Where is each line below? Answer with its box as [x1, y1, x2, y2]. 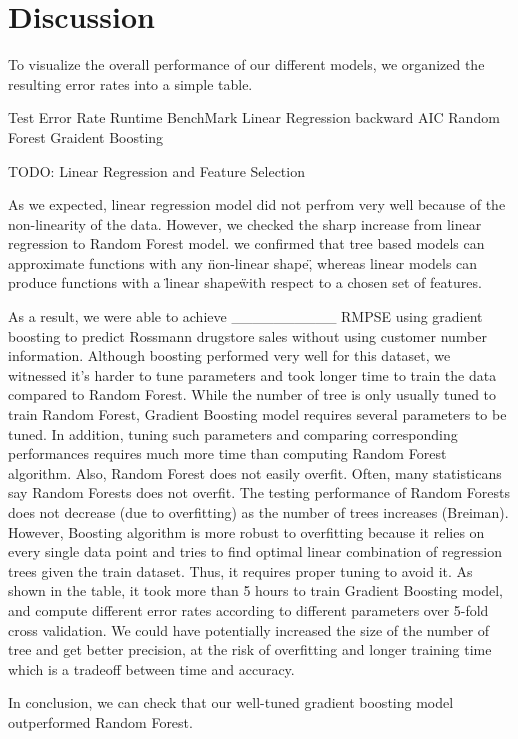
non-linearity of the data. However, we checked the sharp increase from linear [8, 213, 482, 234]
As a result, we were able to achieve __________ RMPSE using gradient [8, 306, 483, 327]
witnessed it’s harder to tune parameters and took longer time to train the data [8, 364, 497, 385]
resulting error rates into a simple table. [8, 73, 253, 94]
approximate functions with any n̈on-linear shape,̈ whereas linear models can [8, 252, 478, 273]
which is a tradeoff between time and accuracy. [8, 658, 295, 679]
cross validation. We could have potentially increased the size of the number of [8, 619, 490, 640]
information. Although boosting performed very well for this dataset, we [8, 345, 451, 366]
